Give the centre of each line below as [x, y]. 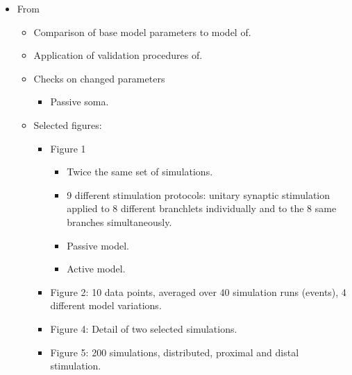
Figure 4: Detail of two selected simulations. [144, 328]
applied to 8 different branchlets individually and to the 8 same [202, 208]
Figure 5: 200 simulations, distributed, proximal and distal [175, 352]
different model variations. [106, 305]
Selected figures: [68, 124]
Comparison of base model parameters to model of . [142, 32]
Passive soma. [79, 102]
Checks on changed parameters [99, 78]
